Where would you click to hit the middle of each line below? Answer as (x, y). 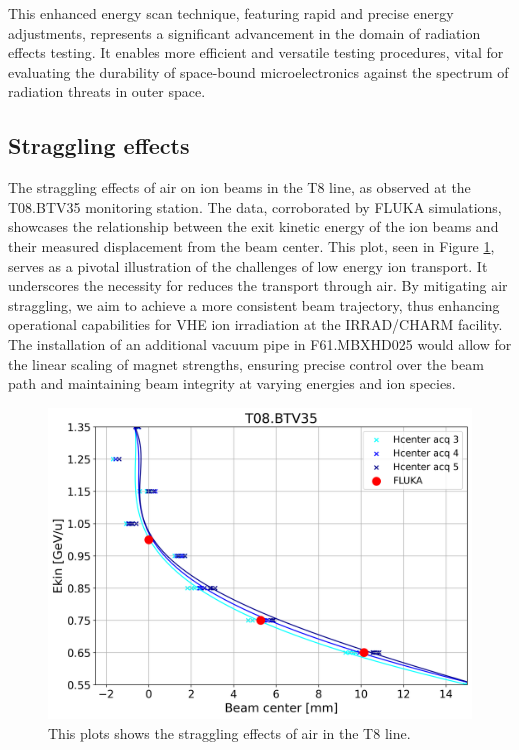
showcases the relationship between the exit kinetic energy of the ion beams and (253, 226)
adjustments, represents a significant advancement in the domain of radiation (244, 32)
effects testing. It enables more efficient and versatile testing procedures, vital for (256, 52)
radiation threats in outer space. (107, 91)
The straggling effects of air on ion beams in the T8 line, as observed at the (239, 187)
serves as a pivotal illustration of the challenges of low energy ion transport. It (248, 265)
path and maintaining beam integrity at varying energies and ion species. (232, 383)
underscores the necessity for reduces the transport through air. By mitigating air (258, 285)
